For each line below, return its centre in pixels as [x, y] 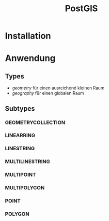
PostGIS [81, 9]
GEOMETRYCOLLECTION [35, 122]
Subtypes [20, 109]
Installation [28, 36]
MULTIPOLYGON [25, 188]
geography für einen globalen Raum [48, 93]
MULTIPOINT [21, 175]
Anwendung [30, 58]
